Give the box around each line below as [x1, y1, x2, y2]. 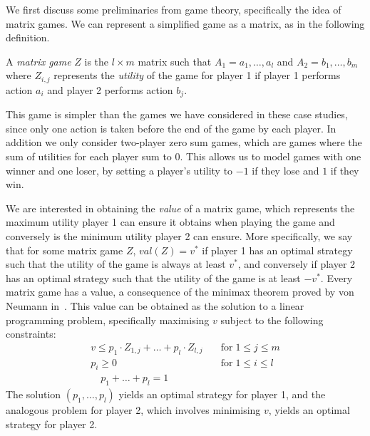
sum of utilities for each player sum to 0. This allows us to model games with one [6, 149, 361, 164]
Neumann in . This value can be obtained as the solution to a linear [6, 299, 304, 313]
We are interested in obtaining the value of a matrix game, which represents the [6, 200, 355, 215]
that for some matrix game [6, 242, 123, 257]
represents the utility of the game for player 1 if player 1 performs [53, 68, 341, 83]
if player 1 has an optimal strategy [202, 242, 353, 257]
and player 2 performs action [47, 82, 173, 97]
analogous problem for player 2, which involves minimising [6, 403, 261, 417]
